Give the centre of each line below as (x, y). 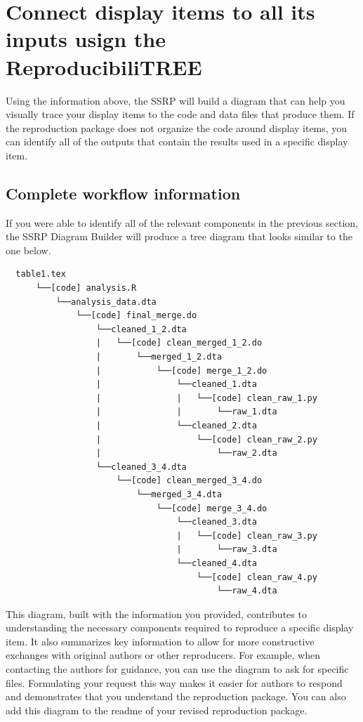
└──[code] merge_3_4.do (212, 508)
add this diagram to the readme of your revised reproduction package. (157, 710)
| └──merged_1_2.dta (159, 357)
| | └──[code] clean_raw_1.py (206, 398)
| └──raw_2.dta (186, 453)
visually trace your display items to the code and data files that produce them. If (180, 114)
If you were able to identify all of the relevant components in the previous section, (182, 222)
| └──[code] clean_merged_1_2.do (179, 343)
